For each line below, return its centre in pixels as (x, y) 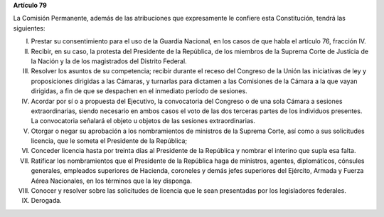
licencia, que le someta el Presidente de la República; (109, 141)
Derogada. (46, 201)
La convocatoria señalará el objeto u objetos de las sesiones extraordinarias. (143, 121)
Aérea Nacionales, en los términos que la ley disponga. (111, 181)
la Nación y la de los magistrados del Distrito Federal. (109, 61)
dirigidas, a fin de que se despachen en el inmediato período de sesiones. (139, 91)
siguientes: (29, 28)
